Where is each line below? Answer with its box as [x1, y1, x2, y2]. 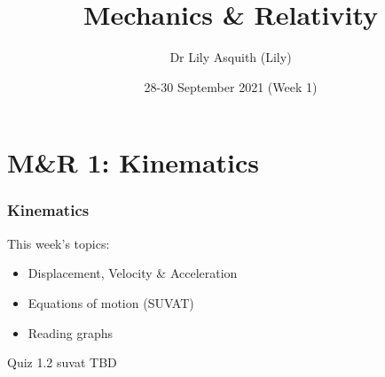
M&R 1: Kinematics [7, 144, 260, 181]
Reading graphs [27, 323, 114, 342]
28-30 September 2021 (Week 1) [144, 77, 318, 96]
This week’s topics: [7, 234, 110, 252]
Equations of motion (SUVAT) [27, 293, 194, 312]
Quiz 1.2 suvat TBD [7, 353, 117, 372]
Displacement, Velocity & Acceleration [27, 264, 238, 282]
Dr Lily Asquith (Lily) [169, 48, 292, 66]
